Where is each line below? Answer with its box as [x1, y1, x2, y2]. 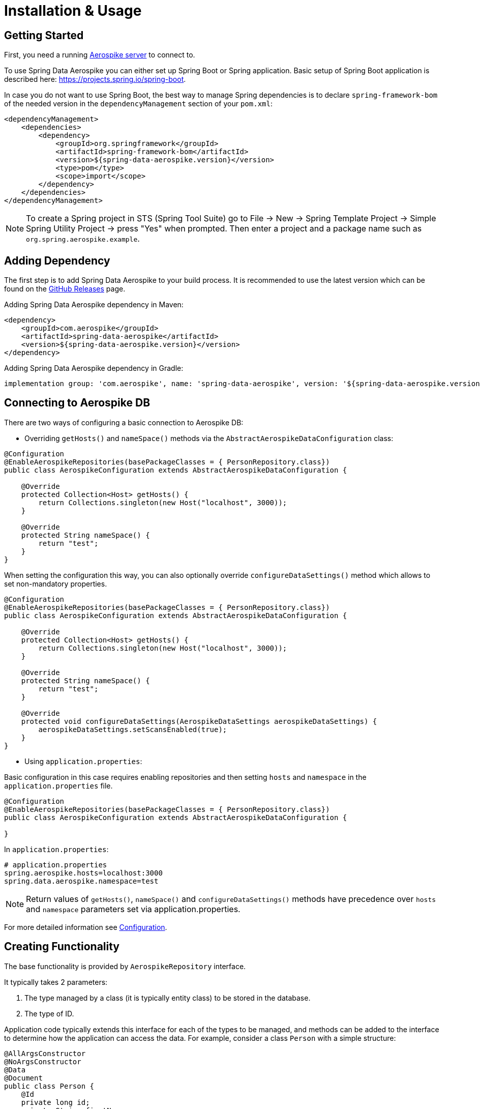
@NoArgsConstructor [4, 1057, 81, 1066]
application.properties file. [4, 781, 113, 790]
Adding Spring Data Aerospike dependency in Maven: [4, 300, 184, 309]
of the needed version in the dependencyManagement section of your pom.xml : [4, 99, 273, 108]
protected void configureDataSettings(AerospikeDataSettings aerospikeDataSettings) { [21, 717, 377, 725]
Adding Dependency [4, 254, 110, 267]
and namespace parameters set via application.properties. [26, 903, 241, 914]
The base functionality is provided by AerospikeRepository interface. [4, 961, 246, 971]
